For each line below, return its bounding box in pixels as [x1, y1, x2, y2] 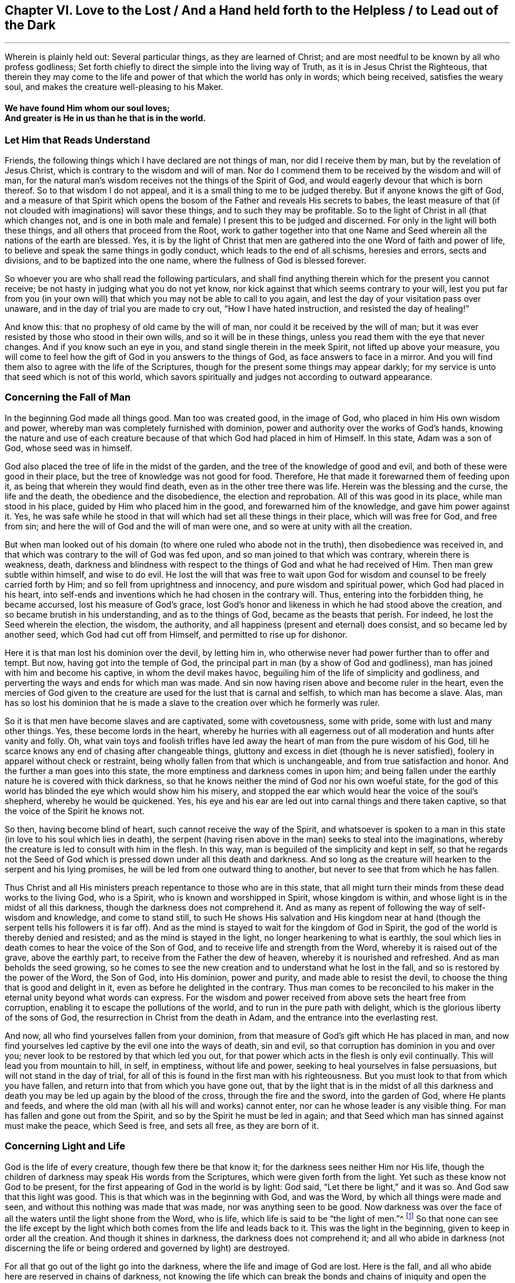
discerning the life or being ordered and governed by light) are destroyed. [5, 1243, 290, 1254]
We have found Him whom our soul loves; [5, 103, 170, 114]
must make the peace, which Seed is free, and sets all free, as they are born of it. [5, 1120, 319, 1131]
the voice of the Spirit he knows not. [5, 805, 145, 816]
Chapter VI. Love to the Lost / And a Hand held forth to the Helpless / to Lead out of [5, 3, 499, 18]
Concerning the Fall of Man [5, 391, 131, 404]
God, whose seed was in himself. [5, 442, 132, 453]
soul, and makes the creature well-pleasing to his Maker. [5, 82, 223, 92]
